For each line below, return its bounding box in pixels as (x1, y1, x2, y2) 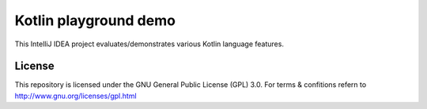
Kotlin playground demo (14, 12, 176, 29)
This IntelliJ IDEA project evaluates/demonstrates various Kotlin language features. (14, 39, 285, 49)
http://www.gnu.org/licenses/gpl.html (14, 91, 138, 100)
